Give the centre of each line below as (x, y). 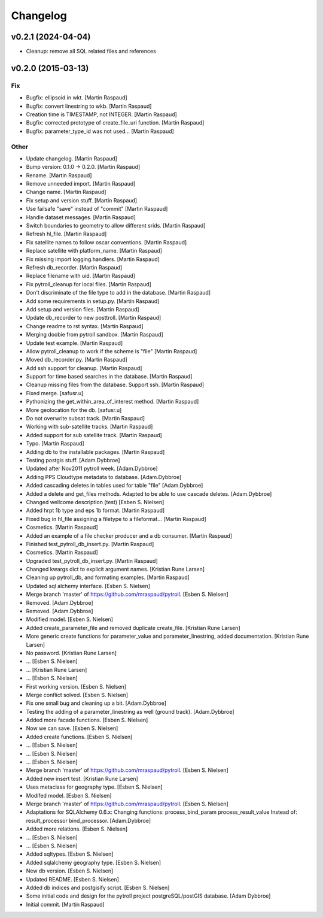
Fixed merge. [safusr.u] (55, 393)
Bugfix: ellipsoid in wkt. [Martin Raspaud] (77, 98)
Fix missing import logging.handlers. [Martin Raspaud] (93, 259)
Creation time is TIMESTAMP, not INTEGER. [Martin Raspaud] (102, 114)
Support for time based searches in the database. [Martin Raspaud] (109, 377)
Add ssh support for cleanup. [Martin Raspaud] (84, 368)
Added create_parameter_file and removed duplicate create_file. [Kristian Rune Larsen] (133, 628)
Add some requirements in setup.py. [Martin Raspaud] (93, 301)
